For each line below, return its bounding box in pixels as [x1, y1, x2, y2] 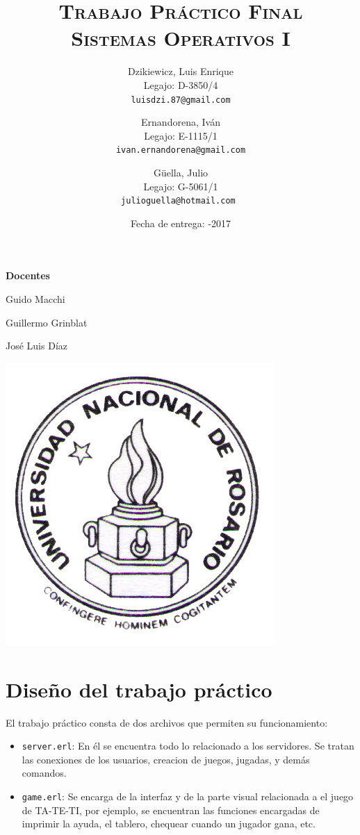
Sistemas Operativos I [71, 24, 291, 52]
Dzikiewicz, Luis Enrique [128, 64, 234, 78]
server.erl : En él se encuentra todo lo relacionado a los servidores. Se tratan [22, 738, 354, 753]
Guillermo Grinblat [6, 315, 88, 329]
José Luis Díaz [6, 338, 67, 353]
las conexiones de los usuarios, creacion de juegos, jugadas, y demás [22, 752, 310, 766]
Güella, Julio [153, 165, 208, 179]
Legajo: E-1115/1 [144, 128, 218, 142]
